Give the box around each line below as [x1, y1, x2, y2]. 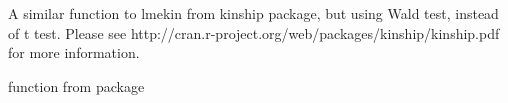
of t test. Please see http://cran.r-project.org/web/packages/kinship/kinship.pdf [8, 22, 500, 43]
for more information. [8, 42, 140, 63]
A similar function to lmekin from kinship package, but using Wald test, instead [8, 3, 499, 23]
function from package [8, 75, 145, 96]
